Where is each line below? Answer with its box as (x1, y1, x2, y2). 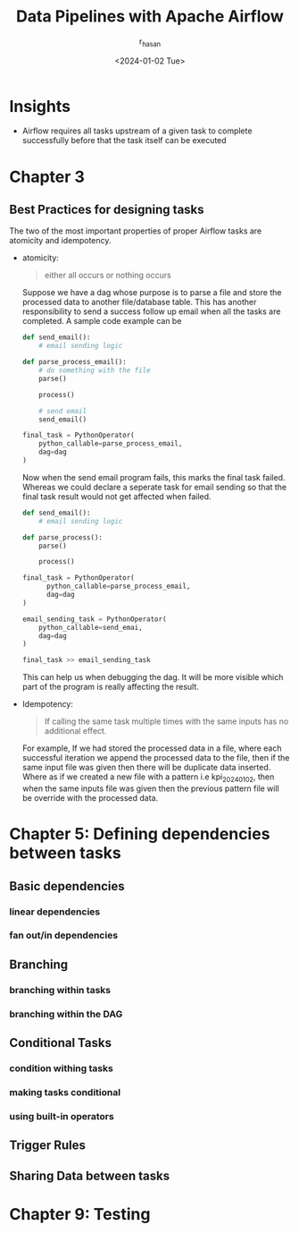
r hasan (138, 36, 162, 48)
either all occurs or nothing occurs (44, 270, 171, 281)
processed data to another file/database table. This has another (21, 297, 257, 308)
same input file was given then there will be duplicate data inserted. (21, 762, 271, 773)
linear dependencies (9, 906, 101, 918)
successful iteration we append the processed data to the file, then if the (21, 753, 290, 763)
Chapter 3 (9, 166, 85, 187)
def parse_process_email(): (21, 358, 127, 367)
